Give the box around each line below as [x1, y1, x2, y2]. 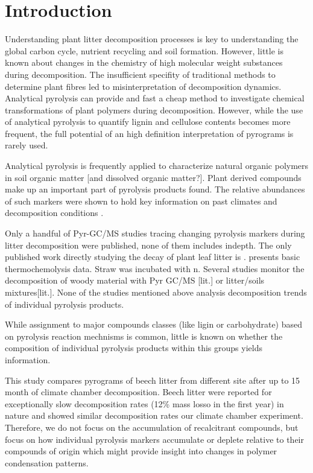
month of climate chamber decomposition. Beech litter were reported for [5, 386, 272, 398]
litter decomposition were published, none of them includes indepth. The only [5, 238, 292, 251]
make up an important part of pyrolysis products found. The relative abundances [5, 183, 305, 195]
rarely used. [5, 139, 48, 151]
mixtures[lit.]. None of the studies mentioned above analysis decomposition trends [5, 286, 307, 298]
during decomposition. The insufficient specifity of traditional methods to [5, 68, 276, 80]
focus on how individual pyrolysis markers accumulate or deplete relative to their [5, 433, 304, 445]
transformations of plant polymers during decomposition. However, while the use [5, 103, 303, 116]
